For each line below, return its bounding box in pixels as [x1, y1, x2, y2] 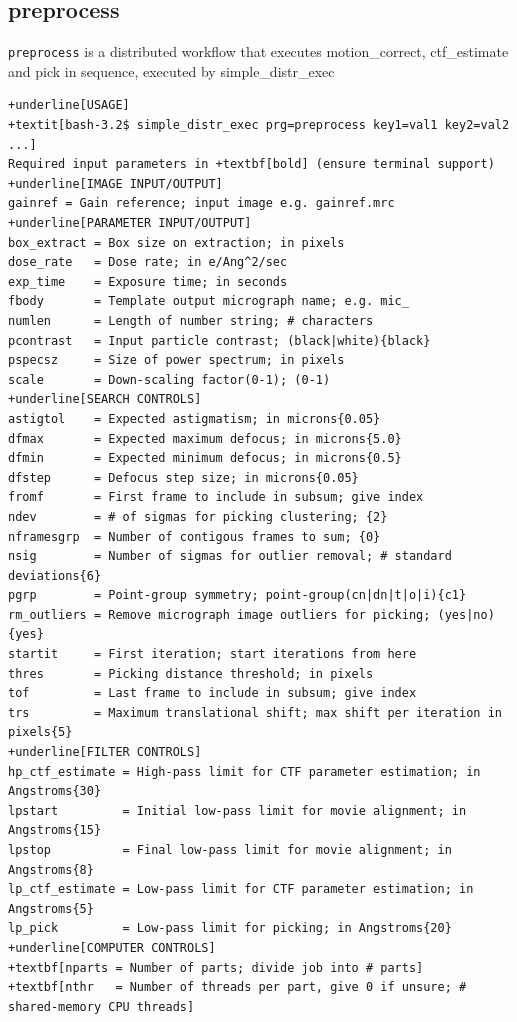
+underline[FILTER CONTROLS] [8, 745, 202, 760]
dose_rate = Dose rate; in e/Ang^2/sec [8, 255, 288, 270]
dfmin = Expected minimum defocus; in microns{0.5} [8, 451, 402, 466]
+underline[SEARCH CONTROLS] [8, 392, 202, 407]
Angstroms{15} [8, 823, 102, 838]
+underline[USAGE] [8, 98, 130, 113]
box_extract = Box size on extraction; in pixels [8, 235, 345, 250]
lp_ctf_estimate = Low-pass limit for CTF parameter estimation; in [8, 882, 474, 897]
